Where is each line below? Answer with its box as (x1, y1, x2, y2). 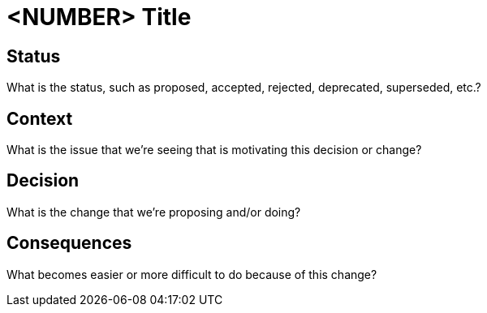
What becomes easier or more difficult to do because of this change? (6, 267, 377, 281)
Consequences (6, 233, 132, 254)
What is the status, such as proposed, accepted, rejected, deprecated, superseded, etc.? (6, 80, 481, 95)
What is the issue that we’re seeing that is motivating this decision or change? (6, 143, 422, 157)
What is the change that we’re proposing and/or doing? (6, 204, 301, 219)
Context (6, 108, 73, 129)
